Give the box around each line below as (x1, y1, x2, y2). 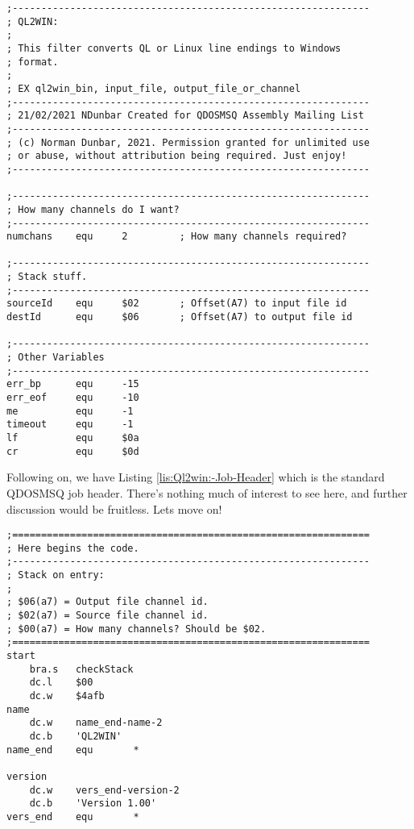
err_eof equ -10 (6, 392, 139, 404)
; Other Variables (6, 352, 105, 364)
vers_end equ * (6, 810, 139, 823)
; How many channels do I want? (6, 203, 180, 215)
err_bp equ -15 (6, 378, 139, 390)
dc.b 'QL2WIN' (29, 730, 122, 742)
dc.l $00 (29, 677, 93, 689)
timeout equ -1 (6, 419, 134, 431)
